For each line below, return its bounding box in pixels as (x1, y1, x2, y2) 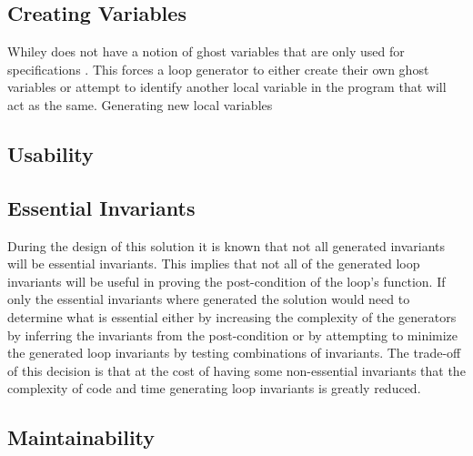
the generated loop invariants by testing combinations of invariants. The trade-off (7, 343, 461, 362)
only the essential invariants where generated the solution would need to (7, 289, 410, 309)
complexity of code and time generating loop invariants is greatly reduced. (7, 379, 421, 398)
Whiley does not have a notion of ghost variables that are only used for (7, 42, 405, 61)
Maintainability (7, 423, 156, 451)
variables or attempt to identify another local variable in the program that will (7, 77, 447, 96)
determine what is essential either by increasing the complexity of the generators (7, 307, 457, 326)
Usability (7, 139, 94, 167)
